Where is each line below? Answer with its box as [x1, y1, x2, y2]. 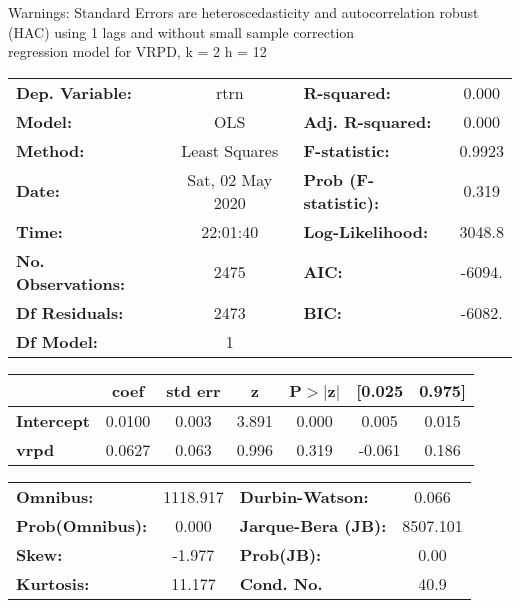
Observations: [16, 271, 126, 295]
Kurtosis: [16, 571, 90, 595]
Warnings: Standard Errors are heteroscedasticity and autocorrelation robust [8, 2, 479, 22]
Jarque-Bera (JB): [239, 513, 387, 537]
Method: [16, 138, 85, 162]
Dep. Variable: [16, 80, 132, 104]
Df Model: [16, 329, 98, 353]
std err [166, 378, 221, 402]
